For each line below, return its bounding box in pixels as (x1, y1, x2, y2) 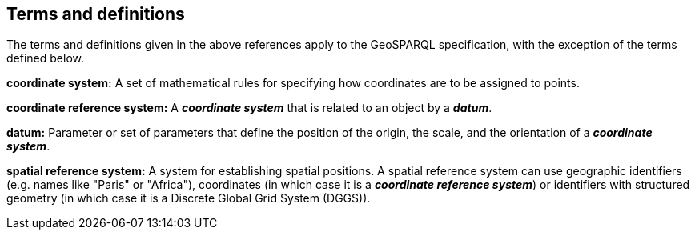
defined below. (6, 51, 84, 66)
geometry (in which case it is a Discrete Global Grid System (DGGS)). (6, 191, 371, 206)
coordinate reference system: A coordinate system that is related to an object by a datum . (6, 101, 492, 115)
